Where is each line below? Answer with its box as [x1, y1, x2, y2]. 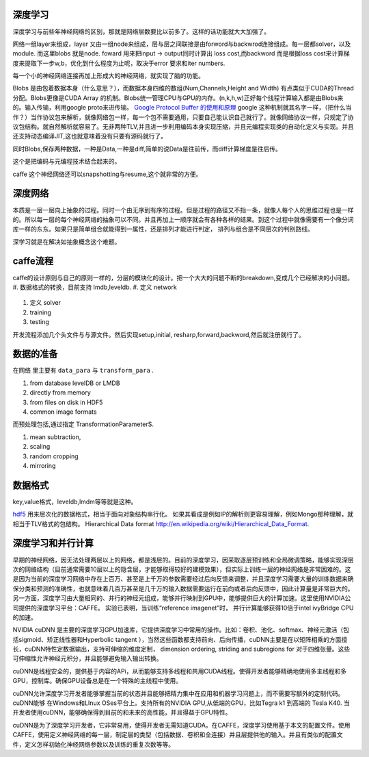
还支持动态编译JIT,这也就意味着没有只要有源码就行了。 [12, 132, 167, 140]
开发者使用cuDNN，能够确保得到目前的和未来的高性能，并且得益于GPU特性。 [12, 708, 232, 717]
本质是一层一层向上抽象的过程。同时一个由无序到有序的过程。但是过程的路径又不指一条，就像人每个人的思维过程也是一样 [12, 206, 354, 214]
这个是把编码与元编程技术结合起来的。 [12, 158, 121, 166]
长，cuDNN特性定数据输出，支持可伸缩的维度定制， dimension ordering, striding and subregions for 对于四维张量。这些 [12, 645, 351, 654]
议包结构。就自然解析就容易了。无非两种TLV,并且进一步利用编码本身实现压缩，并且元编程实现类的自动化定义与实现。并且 [12, 123, 355, 131]
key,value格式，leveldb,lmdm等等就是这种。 [12, 497, 137, 506]
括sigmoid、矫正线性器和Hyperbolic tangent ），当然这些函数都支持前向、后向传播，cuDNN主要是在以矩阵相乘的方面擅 [12, 635, 348, 643]
